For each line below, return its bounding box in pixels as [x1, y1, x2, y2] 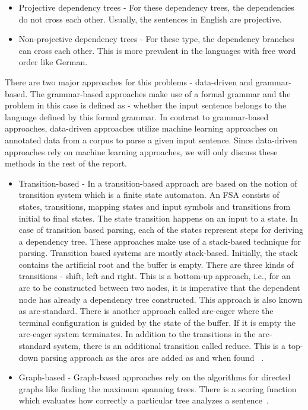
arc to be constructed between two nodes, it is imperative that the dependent [18, 281, 300, 294]
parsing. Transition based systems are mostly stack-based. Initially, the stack [18, 246, 298, 259]
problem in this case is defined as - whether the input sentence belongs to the [5, 99, 287, 111]
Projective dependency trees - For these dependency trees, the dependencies [18, 1, 294, 13]
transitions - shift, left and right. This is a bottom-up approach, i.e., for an [18, 270, 291, 282]
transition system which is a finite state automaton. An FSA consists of [18, 188, 280, 201]
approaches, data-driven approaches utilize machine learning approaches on [5, 122, 278, 134]
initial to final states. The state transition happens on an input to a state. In [18, 212, 299, 224]
